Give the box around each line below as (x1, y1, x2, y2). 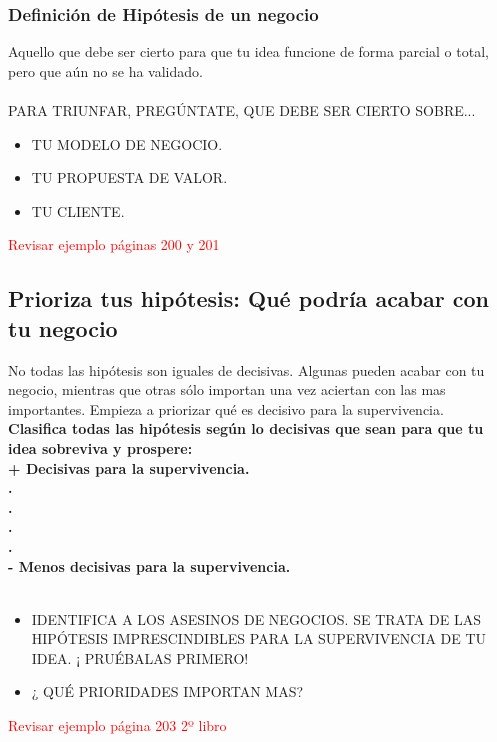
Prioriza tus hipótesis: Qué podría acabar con (8, 283, 489, 314)
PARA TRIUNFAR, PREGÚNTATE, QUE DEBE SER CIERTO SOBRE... (8, 100, 476, 120)
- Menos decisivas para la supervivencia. (8, 555, 291, 576)
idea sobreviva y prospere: (8, 437, 193, 458)
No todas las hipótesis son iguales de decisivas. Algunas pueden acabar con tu (8, 359, 485, 380)
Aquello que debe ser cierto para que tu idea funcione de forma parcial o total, (8, 41, 489, 62)
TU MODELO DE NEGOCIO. (31, 133, 223, 154)
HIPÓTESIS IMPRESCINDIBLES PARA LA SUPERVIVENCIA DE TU (31, 628, 487, 649)
